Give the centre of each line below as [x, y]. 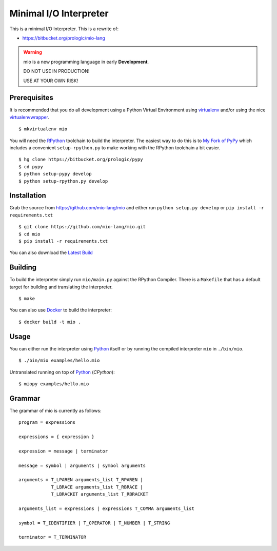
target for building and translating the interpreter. [61, 287]
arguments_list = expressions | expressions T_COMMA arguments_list [106, 508]
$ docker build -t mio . [50, 322]
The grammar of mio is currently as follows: [56, 410]
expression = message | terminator [63, 451]
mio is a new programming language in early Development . [86, 62]
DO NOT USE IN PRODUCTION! [56, 71]
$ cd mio [29, 234]
